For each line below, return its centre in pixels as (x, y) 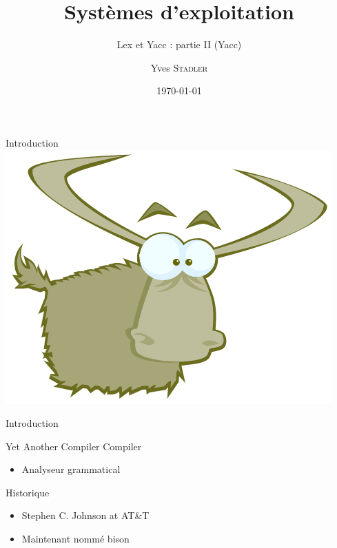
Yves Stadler (179, 67)
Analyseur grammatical (71, 469)
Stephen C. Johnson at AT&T (85, 515)
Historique (28, 492)
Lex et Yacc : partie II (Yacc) (179, 44)
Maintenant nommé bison (75, 539)
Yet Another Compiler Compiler (74, 446)
